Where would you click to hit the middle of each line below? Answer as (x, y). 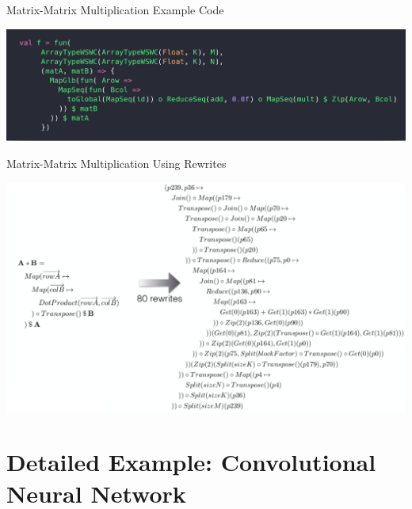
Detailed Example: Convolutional (191, 462)
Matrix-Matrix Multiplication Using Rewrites (116, 163)
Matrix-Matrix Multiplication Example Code (115, 9)
